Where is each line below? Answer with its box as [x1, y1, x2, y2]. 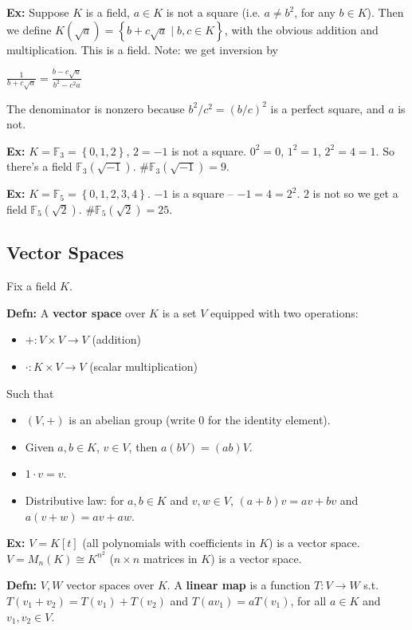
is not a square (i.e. [166, 4, 261, 20]
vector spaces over [66, 577, 155, 593]
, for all [290, 592, 327, 608]
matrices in [143, 549, 198, 566]
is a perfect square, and [270, 100, 385, 116]
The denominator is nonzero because [6, 100, 185, 116]
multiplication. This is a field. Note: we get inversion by [6, 41, 278, 57]
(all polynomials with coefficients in [82, 534, 256, 551]
